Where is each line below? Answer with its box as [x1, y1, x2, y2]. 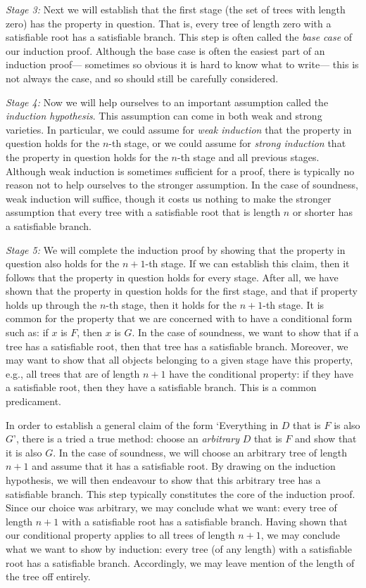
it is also [6, 445, 42, 459]
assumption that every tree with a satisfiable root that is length [6, 205, 281, 219]
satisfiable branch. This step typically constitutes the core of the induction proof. [6, 486, 355, 501]
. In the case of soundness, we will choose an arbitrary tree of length [53, 445, 347, 459]
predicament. [6, 394, 61, 409]
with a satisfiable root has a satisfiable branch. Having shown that [61, 513, 348, 528]
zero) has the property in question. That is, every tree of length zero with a [6, 15, 332, 30]
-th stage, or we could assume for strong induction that [108, 136, 346, 151]
